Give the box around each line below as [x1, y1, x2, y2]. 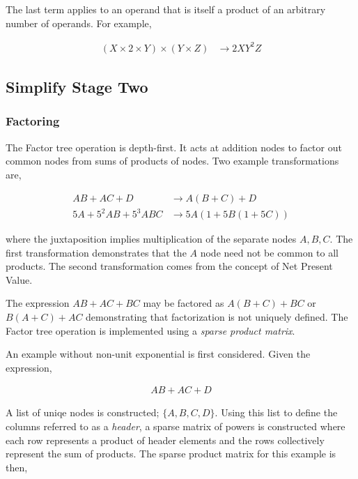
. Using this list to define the [215, 405, 338, 420]
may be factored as [143, 296, 224, 310]
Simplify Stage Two [6, 76, 148, 98]
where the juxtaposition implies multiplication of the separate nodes [6, 231, 297, 246]
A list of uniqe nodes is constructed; [6, 405, 159, 420]
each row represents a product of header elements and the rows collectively [6, 432, 325, 447]
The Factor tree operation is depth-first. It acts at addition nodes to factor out [6, 139, 342, 154]
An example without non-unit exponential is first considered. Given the [6, 347, 311, 361]
